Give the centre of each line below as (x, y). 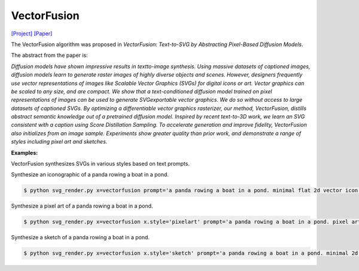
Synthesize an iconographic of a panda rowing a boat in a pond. (90, 175)
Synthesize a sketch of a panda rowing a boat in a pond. (80, 237)
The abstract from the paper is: (49, 55)
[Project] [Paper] (32, 34)
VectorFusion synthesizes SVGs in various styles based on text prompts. (100, 164)
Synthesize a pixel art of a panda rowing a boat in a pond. (82, 206)
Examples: (25, 153)
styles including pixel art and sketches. (59, 142)
